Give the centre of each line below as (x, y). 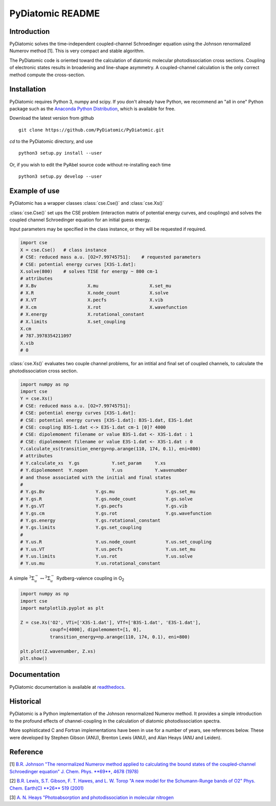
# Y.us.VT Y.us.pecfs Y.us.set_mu (108, 549)
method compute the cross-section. (47, 75)
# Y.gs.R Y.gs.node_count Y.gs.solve (107, 499)
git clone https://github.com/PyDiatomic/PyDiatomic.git (91, 130)
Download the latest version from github (52, 118)
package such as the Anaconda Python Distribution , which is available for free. (93, 109)
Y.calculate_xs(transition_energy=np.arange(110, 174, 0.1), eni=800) (111, 449)
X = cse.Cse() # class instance (63, 250)
